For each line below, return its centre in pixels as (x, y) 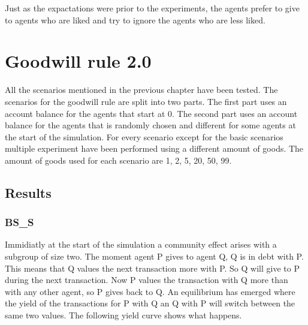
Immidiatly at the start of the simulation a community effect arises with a (141, 244)
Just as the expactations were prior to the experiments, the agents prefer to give (152, 8)
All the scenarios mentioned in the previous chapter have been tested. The (141, 90)
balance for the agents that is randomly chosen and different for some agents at (150, 125)
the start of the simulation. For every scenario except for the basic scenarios (144, 136)
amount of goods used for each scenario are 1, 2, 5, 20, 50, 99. (118, 160)
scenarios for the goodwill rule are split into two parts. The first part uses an (146, 101)
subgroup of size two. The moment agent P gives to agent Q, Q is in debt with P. (154, 256)
